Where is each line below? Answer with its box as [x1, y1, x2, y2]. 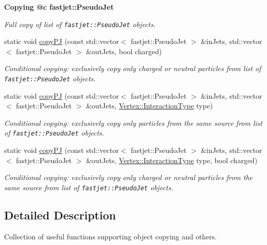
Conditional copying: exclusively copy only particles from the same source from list [4, 117, 262, 128]
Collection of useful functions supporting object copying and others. [4, 231, 217, 241]
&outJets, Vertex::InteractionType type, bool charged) [86, 154, 258, 165]
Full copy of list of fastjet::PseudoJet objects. [4, 18, 156, 29]
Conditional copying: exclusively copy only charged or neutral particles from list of [4, 63, 261, 74]
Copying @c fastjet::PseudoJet [4, 2, 114, 12]
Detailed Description [4, 207, 116, 222]
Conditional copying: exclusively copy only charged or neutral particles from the [4, 172, 253, 183]
